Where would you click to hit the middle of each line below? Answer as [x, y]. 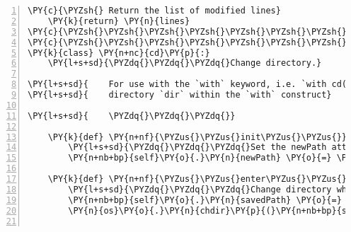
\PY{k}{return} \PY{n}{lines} [119, 21]
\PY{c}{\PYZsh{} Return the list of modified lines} [154, 11]
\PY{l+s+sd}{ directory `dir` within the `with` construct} [180, 95]
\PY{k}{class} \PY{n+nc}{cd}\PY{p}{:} [119, 53]
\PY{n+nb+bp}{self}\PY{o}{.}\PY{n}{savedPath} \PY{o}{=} [205, 200]
